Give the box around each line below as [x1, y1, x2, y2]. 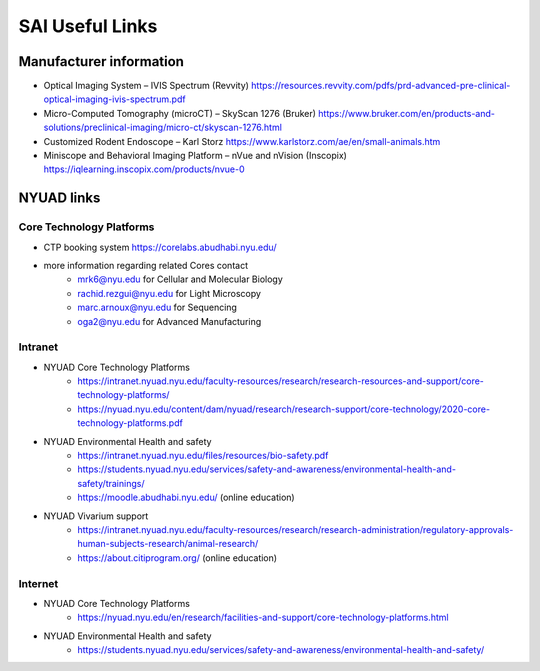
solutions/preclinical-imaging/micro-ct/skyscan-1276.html [43, 121, 282, 134]
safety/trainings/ [77, 477, 145, 489]
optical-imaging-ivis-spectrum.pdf [43, 93, 186, 105]
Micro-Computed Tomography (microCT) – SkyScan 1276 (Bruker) [43, 107, 317, 119]
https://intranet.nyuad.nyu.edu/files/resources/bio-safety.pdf [77, 450, 329, 461]
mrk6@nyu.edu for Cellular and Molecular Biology [77, 273, 284, 285]
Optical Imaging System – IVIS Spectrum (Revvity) [43, 80, 250, 92]
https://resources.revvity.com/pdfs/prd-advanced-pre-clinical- [251, 80, 511, 92]
